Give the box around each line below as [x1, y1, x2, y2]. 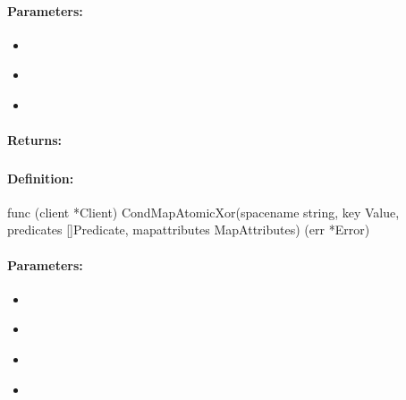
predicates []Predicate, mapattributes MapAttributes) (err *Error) [7, 220, 370, 239]
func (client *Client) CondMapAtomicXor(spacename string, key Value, [7, 202, 400, 221]
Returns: [7, 131, 63, 149]
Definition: [7, 168, 74, 187]
